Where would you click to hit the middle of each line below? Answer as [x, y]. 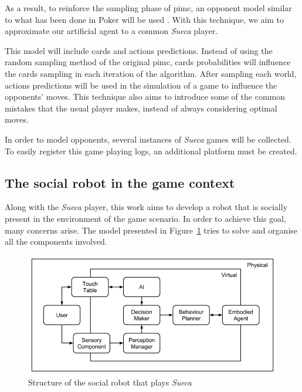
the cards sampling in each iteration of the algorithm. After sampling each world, [151, 73]
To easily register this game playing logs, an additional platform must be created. [151, 151]
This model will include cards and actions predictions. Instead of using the [139, 50]
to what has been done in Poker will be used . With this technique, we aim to [145, 19]
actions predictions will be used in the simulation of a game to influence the [141, 85]
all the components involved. [56, 241]
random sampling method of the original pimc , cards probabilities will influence [148, 62]
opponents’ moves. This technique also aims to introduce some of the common [145, 97]
